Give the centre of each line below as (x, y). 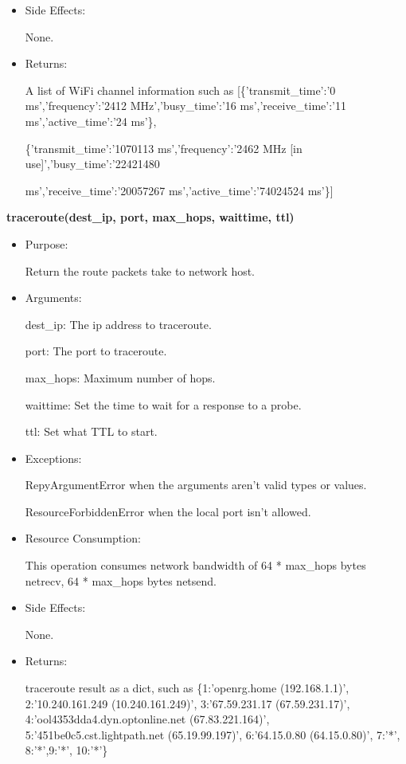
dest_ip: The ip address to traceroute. (118, 324)
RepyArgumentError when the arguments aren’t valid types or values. (196, 485)
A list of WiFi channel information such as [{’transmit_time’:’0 (180, 90)
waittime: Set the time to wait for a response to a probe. (163, 404)
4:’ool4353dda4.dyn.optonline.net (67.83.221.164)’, (147, 719)
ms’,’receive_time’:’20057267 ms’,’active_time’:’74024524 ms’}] (179, 190)
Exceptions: (53, 458)
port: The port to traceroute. (96, 351)
